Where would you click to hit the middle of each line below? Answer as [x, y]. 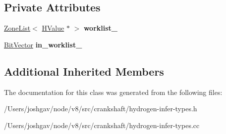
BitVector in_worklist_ [43, 44]
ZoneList [17, 28]
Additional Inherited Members [84, 71]
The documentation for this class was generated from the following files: [113, 92]
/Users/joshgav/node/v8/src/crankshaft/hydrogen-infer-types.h [101, 109]
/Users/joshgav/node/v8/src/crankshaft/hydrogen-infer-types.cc [102, 125]
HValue [53, 28]
